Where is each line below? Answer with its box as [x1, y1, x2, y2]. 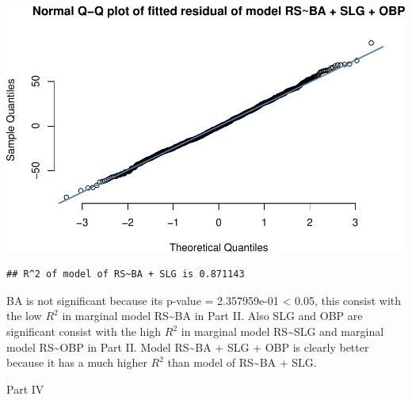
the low [6, 307, 42, 324]
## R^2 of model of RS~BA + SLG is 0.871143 [6, 269, 245, 280]
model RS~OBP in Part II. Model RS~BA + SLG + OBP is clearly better [6, 338, 369, 355]
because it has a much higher [6, 354, 147, 371]
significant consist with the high [6, 323, 162, 340]
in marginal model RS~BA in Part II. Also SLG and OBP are [62, 307, 363, 324]
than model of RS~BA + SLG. [167, 354, 317, 371]
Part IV [6, 380, 44, 397]
